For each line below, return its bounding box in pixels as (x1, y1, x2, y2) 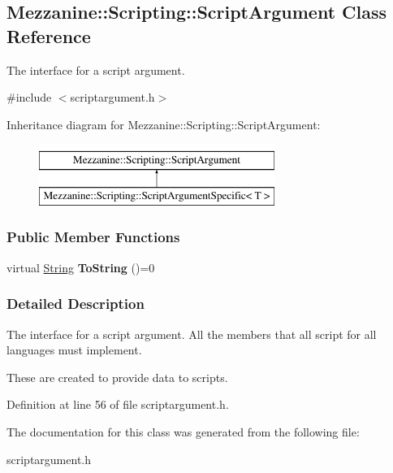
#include (6, 89, 52, 106)
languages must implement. (6, 341, 142, 358)
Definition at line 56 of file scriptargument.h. (6, 396, 229, 413)
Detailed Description (6, 293, 145, 314)
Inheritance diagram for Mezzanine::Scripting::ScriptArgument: (6, 115, 321, 132)
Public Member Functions (6, 227, 180, 247)
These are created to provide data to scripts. (6, 368, 228, 385)
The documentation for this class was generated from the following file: (6, 423, 360, 440)
